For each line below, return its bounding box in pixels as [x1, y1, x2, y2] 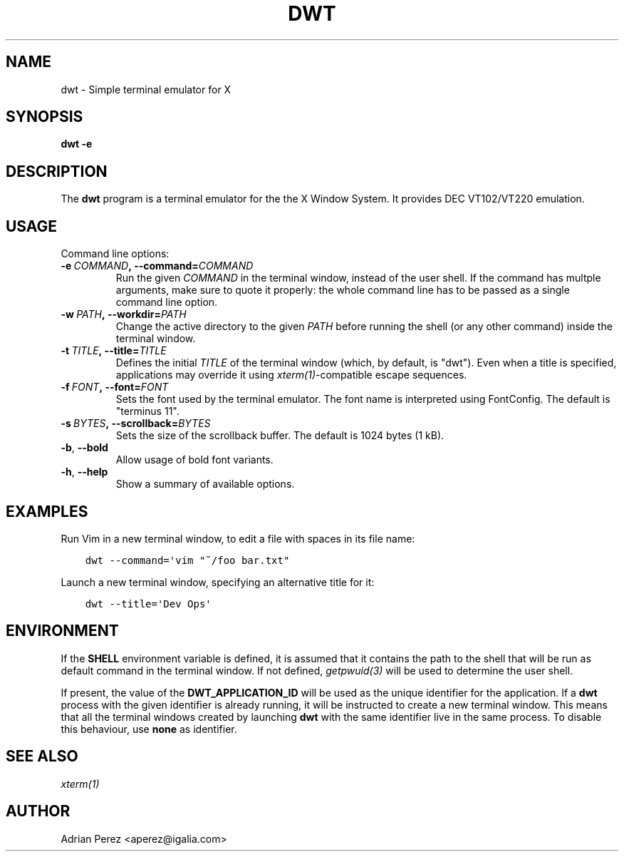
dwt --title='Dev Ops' [85, 597, 212, 610]
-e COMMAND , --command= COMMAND [61, 260, 254, 272]
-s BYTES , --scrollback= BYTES [61, 417, 211, 430]
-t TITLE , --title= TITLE [61, 344, 167, 357]
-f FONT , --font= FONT [61, 381, 169, 394]
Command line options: [61, 247, 170, 260]
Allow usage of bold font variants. [115, 453, 274, 466]
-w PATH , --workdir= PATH [61, 308, 187, 321]
